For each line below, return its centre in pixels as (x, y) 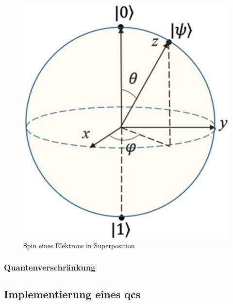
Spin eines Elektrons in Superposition (79, 245)
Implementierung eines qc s (72, 294)
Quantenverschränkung (50, 267)
